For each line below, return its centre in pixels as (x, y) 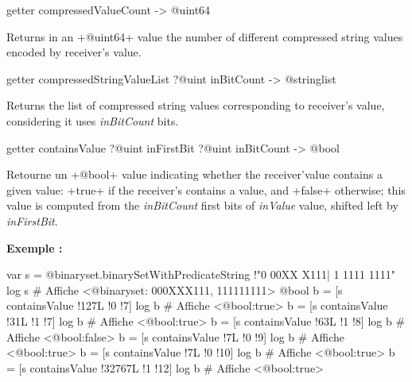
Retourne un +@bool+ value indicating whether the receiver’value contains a (194, 174)
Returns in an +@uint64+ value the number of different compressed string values (205, 36)
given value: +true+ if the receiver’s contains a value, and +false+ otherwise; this (206, 189)
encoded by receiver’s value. (74, 52)
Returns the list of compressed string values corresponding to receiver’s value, (196, 105)
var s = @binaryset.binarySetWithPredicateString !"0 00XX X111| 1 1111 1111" (201, 274)
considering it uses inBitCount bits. (93, 120)
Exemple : (35, 247)
